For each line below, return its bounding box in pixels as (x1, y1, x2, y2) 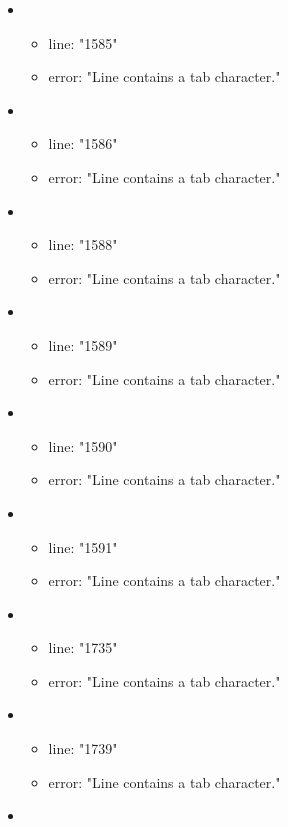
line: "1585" (48, 32, 118, 53)
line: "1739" (48, 738, 118, 759)
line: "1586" (48, 133, 118, 154)
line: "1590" (48, 435, 118, 456)
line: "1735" (48, 637, 118, 658)
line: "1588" (48, 234, 118, 255)
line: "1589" (48, 334, 118, 355)
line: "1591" (48, 536, 118, 557)
